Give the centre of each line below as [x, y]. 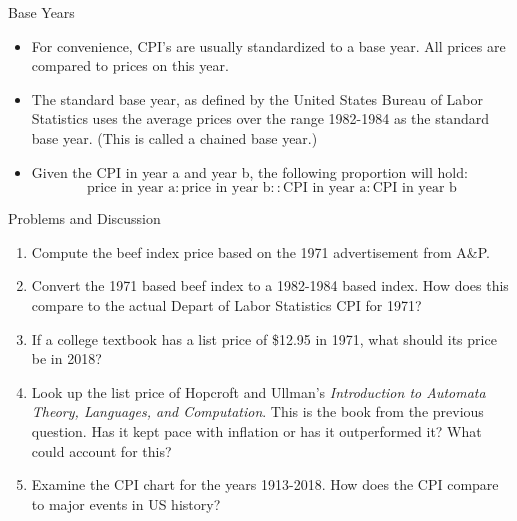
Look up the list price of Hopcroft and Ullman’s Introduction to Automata [258, 391]
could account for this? [101, 450]
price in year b [226, 188]
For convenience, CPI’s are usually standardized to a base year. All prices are [268, 45]
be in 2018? [66, 358]
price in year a [131, 188]
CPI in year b [414, 188]
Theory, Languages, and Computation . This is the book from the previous [257, 411]
